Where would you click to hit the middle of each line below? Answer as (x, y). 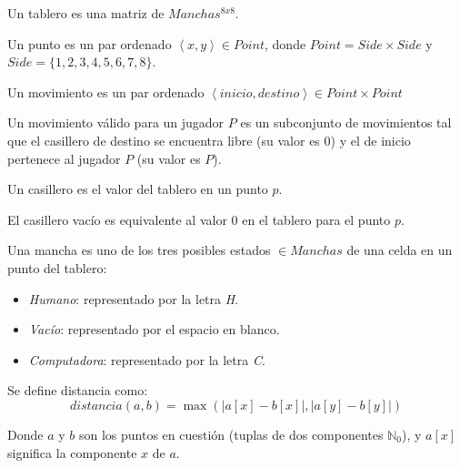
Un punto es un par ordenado (90, 43)
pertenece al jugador (64, 158)
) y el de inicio (370, 140)
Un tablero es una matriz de (86, 13)
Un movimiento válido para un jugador (116, 122)
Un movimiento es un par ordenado (106, 92)
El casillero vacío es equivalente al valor (117, 219)
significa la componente (72, 452)
